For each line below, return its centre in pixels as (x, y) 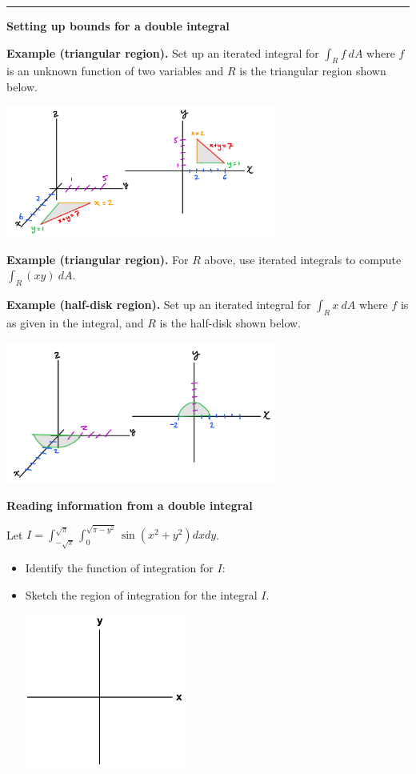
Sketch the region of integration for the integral (141, 594)
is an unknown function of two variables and (115, 71)
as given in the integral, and (75, 322)
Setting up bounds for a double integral (118, 26)
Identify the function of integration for (119, 568)
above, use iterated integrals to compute (303, 259)
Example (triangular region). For (98, 259)
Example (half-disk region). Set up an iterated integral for (159, 305)
